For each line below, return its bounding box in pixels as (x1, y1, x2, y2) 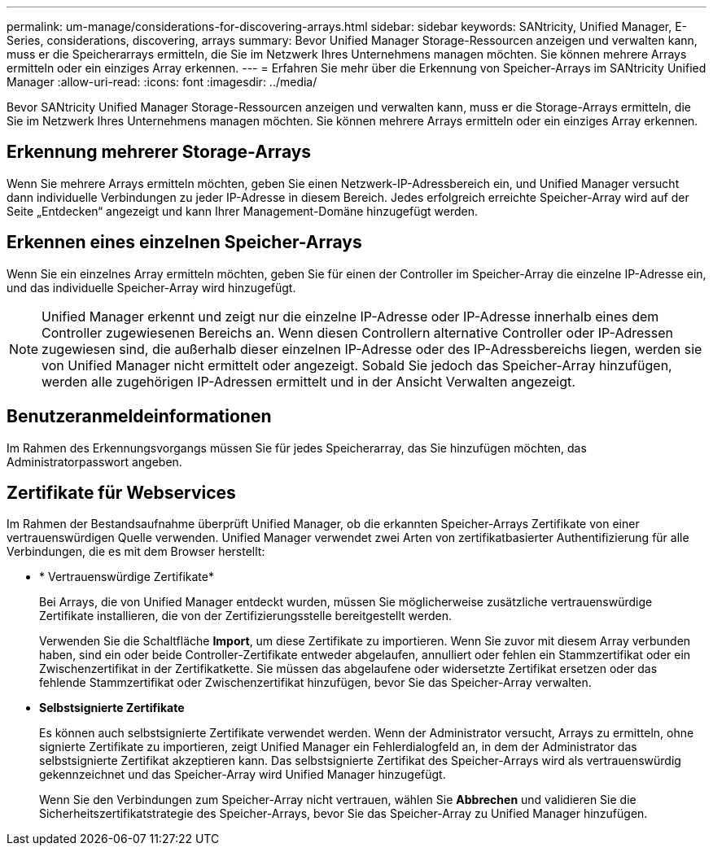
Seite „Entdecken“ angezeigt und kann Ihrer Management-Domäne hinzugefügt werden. (7, 203, 479, 218)
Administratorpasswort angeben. (7, 454, 182, 469)
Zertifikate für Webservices (7, 482, 236, 503)
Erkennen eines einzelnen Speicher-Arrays (7, 232, 362, 253)
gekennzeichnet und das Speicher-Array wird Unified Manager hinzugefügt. (39, 767, 446, 782)
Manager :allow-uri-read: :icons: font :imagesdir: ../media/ (7, 75, 317, 89)
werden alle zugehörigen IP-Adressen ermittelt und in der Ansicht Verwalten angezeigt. (42, 373, 575, 390)
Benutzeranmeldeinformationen (7, 406, 272, 427)
